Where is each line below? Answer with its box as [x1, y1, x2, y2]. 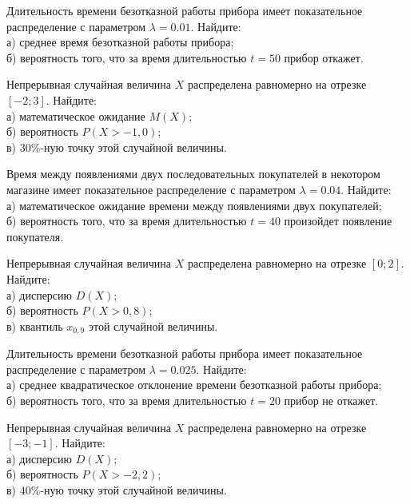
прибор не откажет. [284, 391, 379, 408]
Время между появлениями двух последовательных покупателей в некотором [6, 165, 380, 182]
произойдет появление [284, 212, 392, 229]
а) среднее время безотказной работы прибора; [6, 34, 234, 50]
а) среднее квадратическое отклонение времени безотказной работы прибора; [6, 376, 382, 393]
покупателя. [6, 228, 64, 244]
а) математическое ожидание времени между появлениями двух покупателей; [6, 196, 382, 213]
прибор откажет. [284, 49, 364, 65]
